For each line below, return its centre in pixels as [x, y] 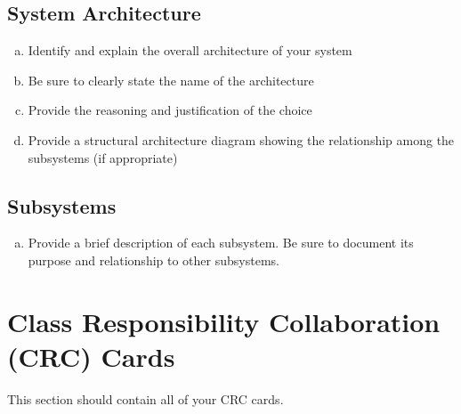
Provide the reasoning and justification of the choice [170, 110]
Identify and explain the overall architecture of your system [190, 50]
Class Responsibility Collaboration [224, 321]
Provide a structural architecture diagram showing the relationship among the [241, 139]
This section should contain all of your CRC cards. [146, 398]
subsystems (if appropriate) [103, 157]
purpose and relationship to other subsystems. [154, 260]
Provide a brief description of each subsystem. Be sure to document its [221, 243]
